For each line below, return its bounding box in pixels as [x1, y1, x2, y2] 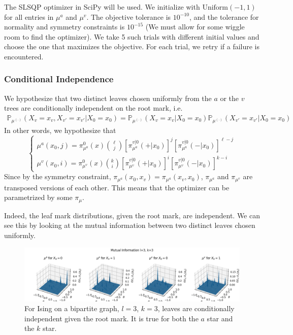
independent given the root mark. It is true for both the [24, 313, 199, 323]
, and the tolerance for [189, 11, 259, 22]
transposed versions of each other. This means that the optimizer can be [4, 182, 230, 192]
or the [220, 92, 239, 103]
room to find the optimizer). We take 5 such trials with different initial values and [4, 31, 259, 42]
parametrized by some [4, 192, 73, 203]
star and [207, 313, 233, 323]
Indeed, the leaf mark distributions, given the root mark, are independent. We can [4, 210, 260, 220]
